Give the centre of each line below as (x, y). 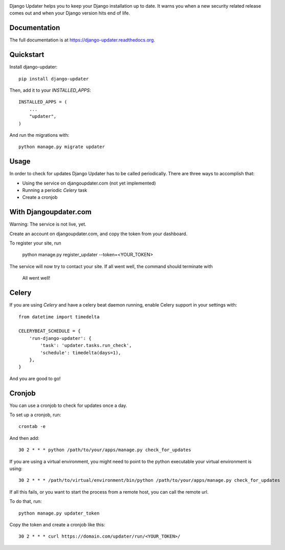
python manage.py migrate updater (62, 147)
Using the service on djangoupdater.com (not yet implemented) (89, 183)
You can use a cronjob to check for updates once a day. (68, 405)
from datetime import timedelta (59, 317)
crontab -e (32, 426)
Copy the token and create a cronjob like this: (57, 524)
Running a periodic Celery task (55, 190)
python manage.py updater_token (59, 513)
